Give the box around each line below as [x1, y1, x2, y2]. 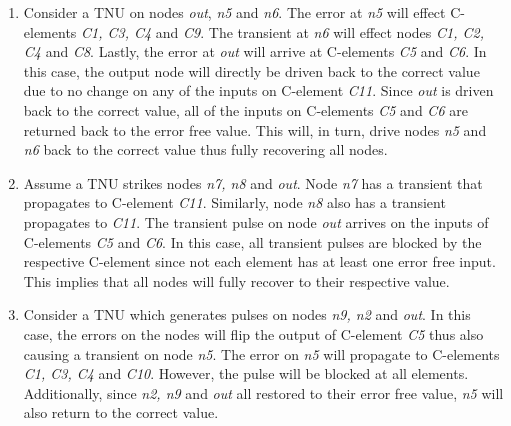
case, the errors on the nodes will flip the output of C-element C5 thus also [23, 323, 484, 344]
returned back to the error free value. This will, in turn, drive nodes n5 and [23, 119, 487, 140]
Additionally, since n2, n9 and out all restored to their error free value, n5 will [23, 382, 504, 403]
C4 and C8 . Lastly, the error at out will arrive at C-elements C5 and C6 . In [23, 41, 487, 62]
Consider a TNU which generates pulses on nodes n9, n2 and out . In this [23, 304, 471, 325]
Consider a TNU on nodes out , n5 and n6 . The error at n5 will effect [23, 2, 446, 22]
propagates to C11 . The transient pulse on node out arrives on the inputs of [23, 211, 489, 232]
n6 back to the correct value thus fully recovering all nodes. [23, 139, 388, 160]
